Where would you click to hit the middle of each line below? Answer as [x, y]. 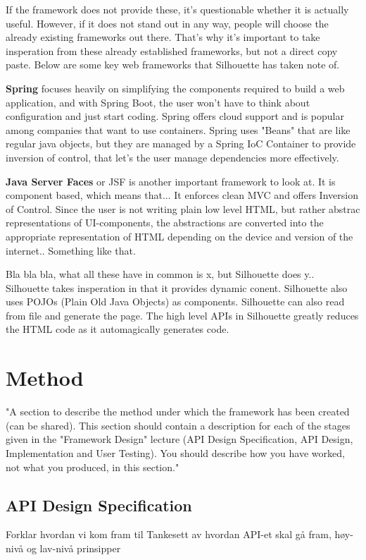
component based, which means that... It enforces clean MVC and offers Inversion [182, 195]
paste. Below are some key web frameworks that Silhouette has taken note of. [173, 65]
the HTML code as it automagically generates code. [118, 329]
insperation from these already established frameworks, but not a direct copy [172, 50]
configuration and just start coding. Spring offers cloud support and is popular [175, 116]
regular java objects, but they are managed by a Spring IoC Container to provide [181, 144]
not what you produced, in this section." [93, 467]
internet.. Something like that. [71, 250]
